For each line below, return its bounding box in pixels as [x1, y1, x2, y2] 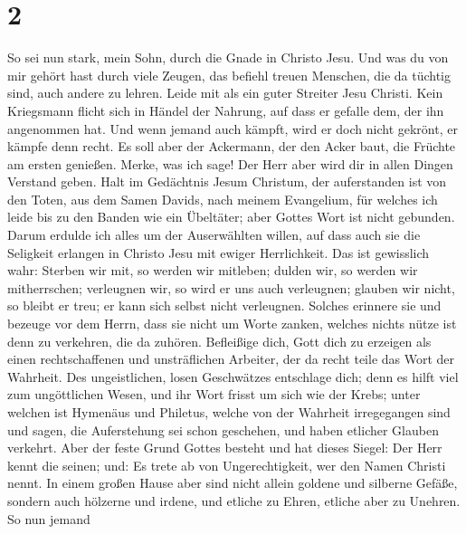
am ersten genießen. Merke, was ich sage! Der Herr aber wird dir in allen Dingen [7, 154, 453, 173]
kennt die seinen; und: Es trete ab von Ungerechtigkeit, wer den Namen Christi [7, 455, 446, 474]
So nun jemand [7, 509, 90, 528]
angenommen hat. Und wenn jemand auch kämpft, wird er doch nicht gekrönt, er [7, 119, 458, 138]
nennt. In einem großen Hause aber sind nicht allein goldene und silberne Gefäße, [7, 473, 458, 492]
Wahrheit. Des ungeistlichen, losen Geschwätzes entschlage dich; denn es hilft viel [7, 367, 459, 386]
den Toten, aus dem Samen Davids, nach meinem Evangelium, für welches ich [7, 189, 438, 208]
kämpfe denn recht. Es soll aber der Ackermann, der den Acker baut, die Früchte [7, 137, 456, 156]
